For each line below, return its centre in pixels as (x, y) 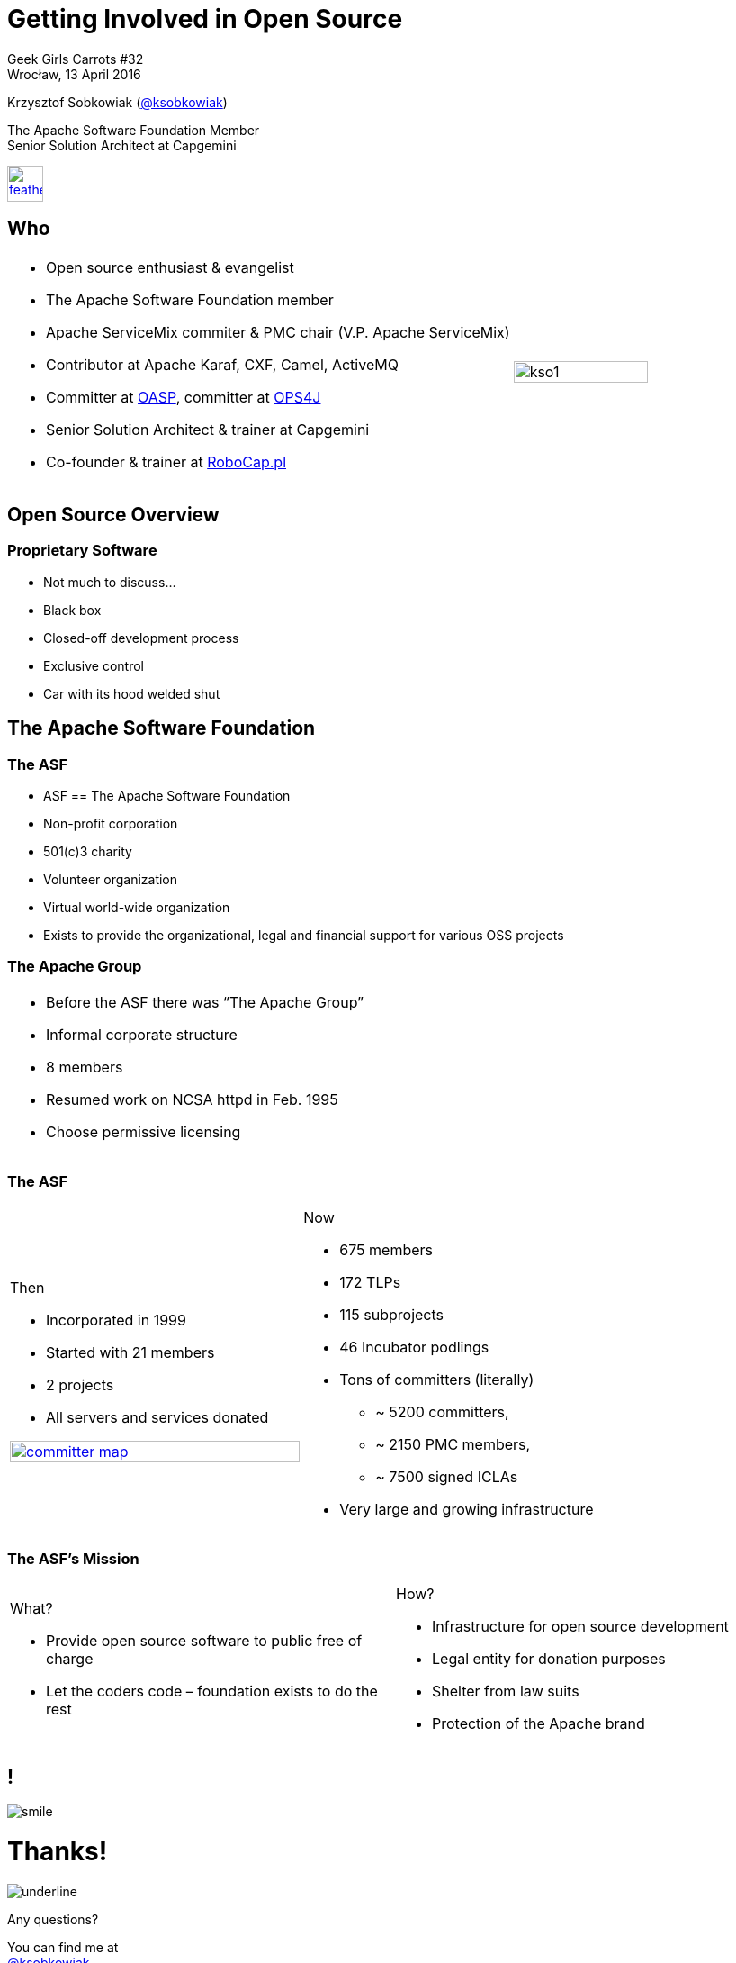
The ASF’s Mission (73, 1558)
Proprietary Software (82, 551)
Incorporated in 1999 (116, 1320)
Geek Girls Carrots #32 (76, 59)
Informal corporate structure (142, 1034)
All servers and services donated (157, 1417)
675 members (386, 1249)
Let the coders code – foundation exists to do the (212, 1692)
